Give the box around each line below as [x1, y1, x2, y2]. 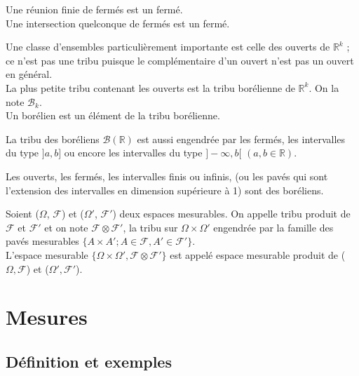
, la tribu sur [123, 220, 178, 234]
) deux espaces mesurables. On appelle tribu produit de [112, 206, 351, 221]
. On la [309, 80, 339, 95]
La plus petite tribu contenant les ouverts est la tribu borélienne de [6, 80, 295, 95]
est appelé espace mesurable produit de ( [170, 247, 346, 262]
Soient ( [6, 206, 39, 221]
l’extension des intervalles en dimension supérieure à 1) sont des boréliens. [6, 182, 324, 197]
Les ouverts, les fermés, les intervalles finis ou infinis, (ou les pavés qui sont [6, 168, 328, 183]
